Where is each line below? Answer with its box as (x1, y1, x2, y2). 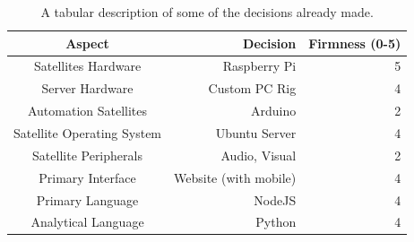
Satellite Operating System (13, 123, 162, 142)
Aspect (65, 33, 109, 52)
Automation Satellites (27, 101, 148, 120)
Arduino (251, 101, 297, 120)
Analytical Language (30, 212, 144, 231)
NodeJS (254, 190, 297, 209)
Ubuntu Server (215, 123, 297, 142)
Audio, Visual (220, 145, 297, 164)
